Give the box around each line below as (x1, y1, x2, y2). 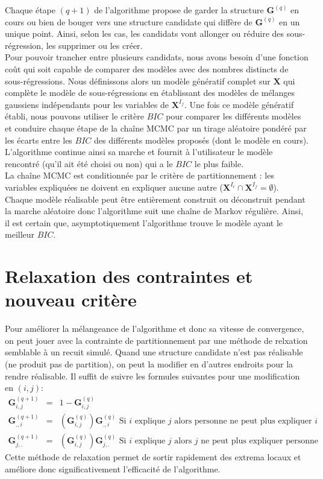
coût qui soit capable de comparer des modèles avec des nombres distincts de (5, 62, 289, 75)
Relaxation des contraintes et (5, 264, 253, 288)
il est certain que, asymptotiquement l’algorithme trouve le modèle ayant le (5, 216, 283, 229)
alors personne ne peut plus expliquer (174, 417, 312, 426)
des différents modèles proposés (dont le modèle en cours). (94, 133, 309, 146)
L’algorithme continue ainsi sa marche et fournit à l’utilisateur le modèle (5, 145, 273, 158)
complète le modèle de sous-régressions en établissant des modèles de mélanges (5, 86, 295, 99)
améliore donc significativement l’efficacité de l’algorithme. (5, 462, 221, 475)
